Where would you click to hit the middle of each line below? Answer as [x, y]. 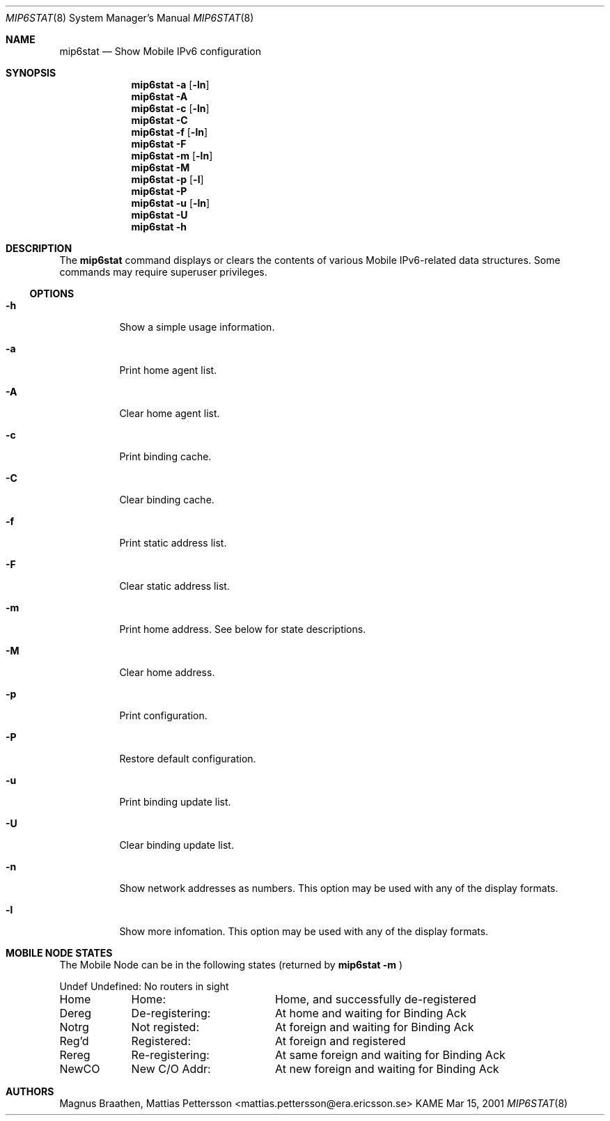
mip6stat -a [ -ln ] [170, 85]
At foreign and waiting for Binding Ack [374, 1027]
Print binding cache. [165, 456]
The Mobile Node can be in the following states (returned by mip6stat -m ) [231, 965]
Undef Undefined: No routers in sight [144, 986]
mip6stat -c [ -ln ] [170, 108]
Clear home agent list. [170, 413]
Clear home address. [167, 672]
